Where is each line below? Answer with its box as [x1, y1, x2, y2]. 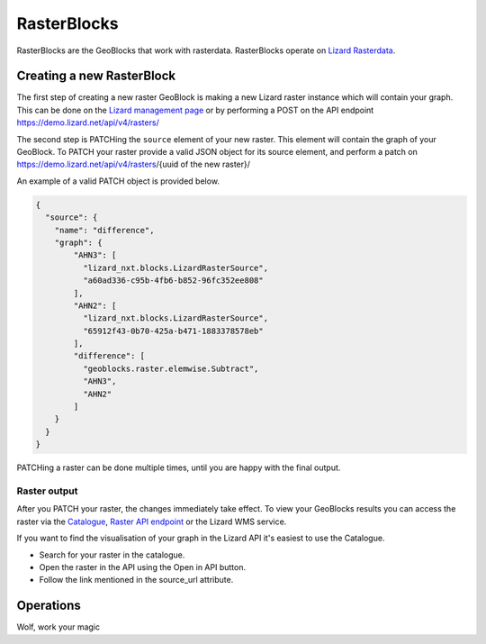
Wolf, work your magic [16, 621, 101, 632]
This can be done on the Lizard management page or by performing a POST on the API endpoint [16, 104, 374, 115]
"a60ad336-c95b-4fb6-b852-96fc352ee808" [82, 276, 265, 286]
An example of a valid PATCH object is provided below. [16, 176, 220, 186]
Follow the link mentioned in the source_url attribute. [39, 575, 234, 585]
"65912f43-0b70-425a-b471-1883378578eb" [82, 325, 265, 336]
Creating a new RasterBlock [16, 68, 175, 84]
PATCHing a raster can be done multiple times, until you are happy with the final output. [16, 462, 341, 473]
